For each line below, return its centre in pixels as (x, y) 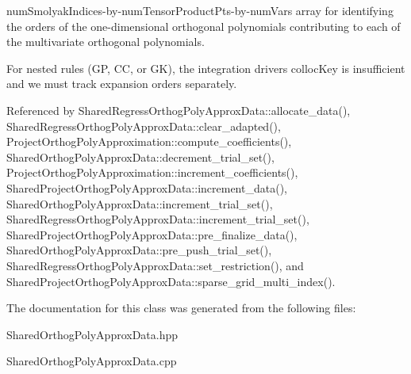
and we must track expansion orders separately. (122, 84)
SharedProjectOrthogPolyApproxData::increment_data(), (147, 187)
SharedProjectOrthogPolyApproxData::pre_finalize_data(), (152, 234)
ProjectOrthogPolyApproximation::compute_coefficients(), (149, 141)
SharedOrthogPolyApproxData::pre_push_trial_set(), (139, 250)
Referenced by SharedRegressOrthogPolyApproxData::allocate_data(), (179, 110)
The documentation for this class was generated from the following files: (181, 308)
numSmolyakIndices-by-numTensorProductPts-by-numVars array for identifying (200, 10)
